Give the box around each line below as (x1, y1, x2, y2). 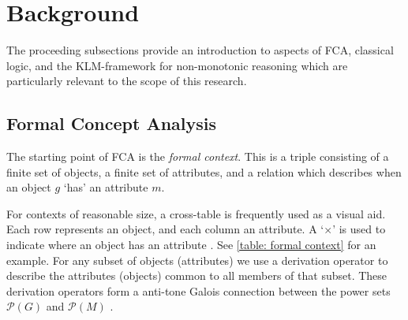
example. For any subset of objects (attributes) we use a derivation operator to (6, 251, 388, 268)
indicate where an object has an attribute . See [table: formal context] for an (6, 236, 376, 253)
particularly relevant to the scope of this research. (6, 73, 247, 89)
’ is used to (332, 221, 386, 237)
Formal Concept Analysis (6, 111, 217, 136)
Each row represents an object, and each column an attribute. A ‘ (6, 221, 324, 237)
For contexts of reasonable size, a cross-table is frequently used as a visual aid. (6, 205, 386, 221)
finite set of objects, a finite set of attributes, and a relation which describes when (6, 163, 402, 180)
